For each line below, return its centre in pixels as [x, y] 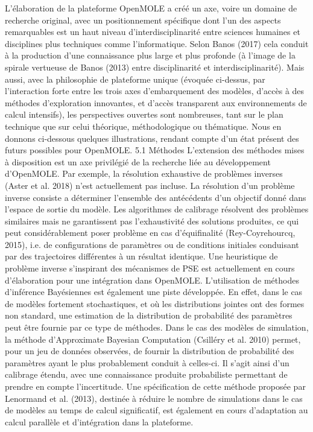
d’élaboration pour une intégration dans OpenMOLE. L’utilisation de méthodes [152, 280]
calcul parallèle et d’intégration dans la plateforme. [99, 421]
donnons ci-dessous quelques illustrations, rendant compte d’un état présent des [152, 138]
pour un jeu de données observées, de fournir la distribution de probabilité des [150, 351]
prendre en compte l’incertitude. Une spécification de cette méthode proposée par [155, 386]
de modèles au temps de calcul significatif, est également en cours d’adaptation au [156, 410]
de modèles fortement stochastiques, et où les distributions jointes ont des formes [155, 303]
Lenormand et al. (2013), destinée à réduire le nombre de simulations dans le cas [154, 398]
